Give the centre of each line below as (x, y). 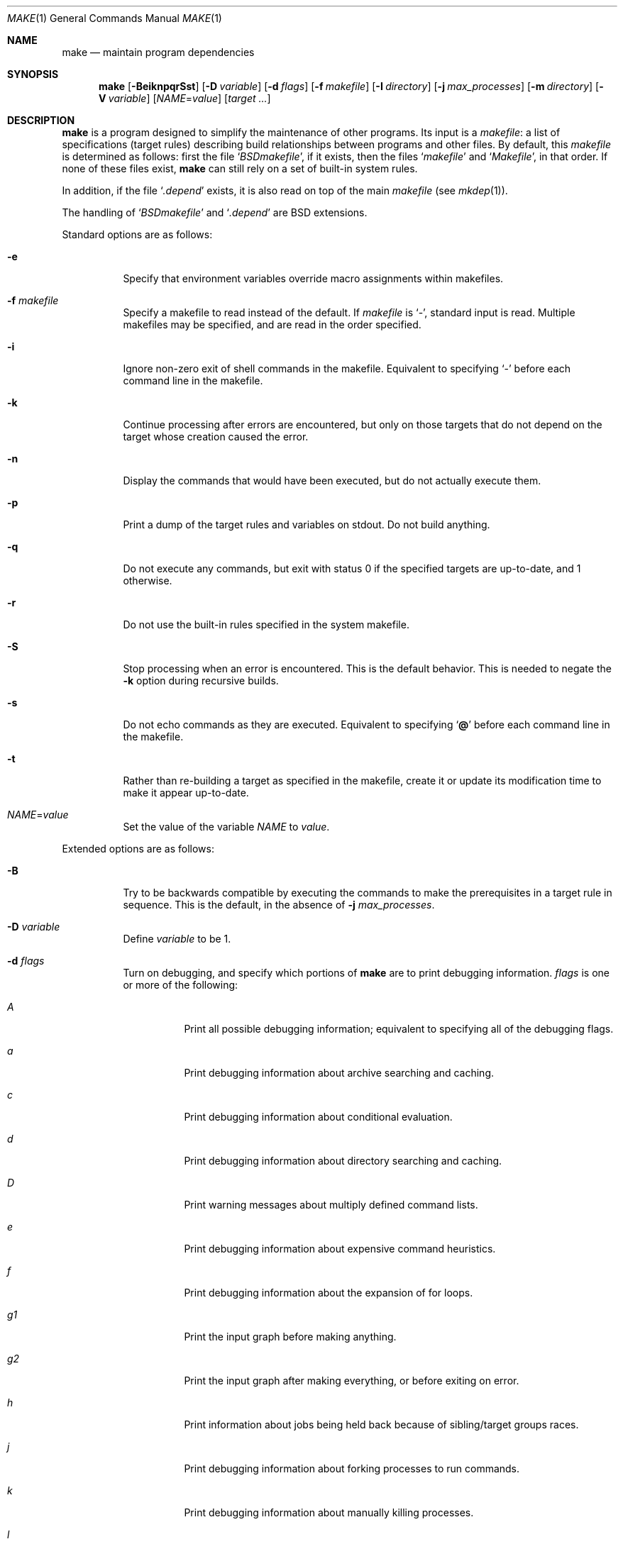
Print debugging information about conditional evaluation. (318, 1117)
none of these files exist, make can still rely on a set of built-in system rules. (240, 168)
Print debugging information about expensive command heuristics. (340, 1249)
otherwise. (148, 581)
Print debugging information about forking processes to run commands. (352, 1468)
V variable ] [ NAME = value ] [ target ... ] (185, 98)
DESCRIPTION (41, 120)
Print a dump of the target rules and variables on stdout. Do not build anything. (307, 524)
